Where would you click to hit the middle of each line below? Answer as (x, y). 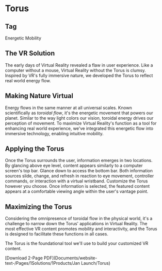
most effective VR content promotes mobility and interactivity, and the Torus (81, 229)
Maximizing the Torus (39, 207)
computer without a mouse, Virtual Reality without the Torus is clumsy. (75, 70)
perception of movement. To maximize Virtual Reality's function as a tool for (81, 123)
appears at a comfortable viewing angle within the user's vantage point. (77, 191)
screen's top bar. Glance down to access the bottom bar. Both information (79, 171)
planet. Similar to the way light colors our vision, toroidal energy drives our (79, 118)
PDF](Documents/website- (70, 258)
